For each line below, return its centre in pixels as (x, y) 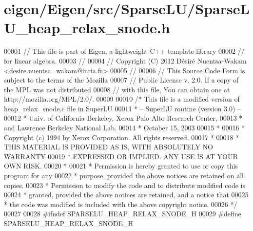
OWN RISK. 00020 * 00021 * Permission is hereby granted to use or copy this (121, 166)
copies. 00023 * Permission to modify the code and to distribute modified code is (125, 185)
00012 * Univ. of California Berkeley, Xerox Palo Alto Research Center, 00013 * (123, 118)
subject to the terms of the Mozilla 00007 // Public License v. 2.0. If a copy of (121, 80)
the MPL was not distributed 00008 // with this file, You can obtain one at (117, 89)
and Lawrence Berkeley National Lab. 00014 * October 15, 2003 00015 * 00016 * (125, 128)
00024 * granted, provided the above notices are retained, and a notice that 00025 (126, 195)
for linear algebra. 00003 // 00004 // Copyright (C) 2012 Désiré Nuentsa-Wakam (125, 60)
